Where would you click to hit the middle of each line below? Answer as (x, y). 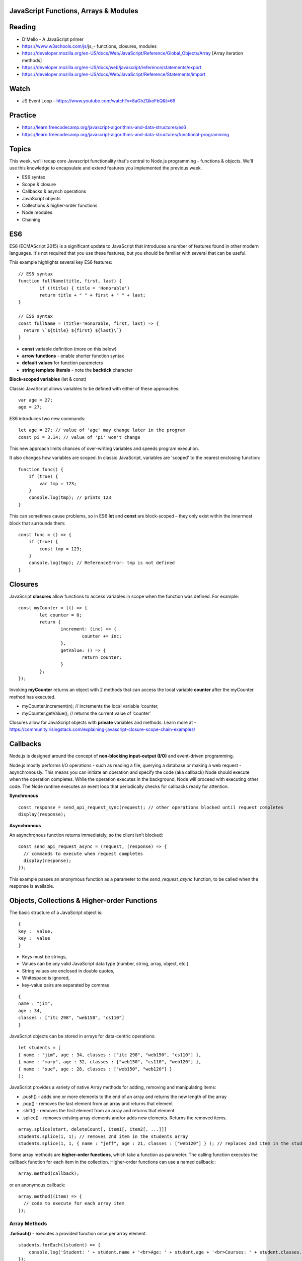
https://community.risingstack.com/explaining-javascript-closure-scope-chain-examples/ (102, 729)
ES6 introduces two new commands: (47, 418)
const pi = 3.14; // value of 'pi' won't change (79, 437)
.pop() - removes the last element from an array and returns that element (97, 1104)
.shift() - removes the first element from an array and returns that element (98, 1111)
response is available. (32, 886)
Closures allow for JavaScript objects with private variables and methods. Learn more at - (103, 723)
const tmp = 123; (61, 549)
